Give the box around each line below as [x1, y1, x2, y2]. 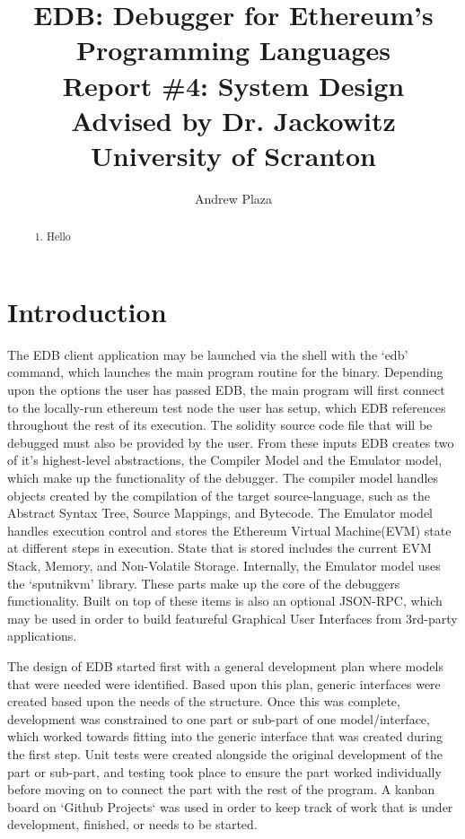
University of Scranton [91, 136, 376, 173]
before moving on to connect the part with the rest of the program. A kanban [7, 780, 435, 799]
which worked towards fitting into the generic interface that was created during [7, 727, 443, 746]
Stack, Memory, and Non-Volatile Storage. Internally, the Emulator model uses [7, 555, 441, 574]
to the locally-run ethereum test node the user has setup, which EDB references [7, 398, 446, 416]
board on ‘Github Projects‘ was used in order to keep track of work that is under [7, 797, 453, 816]
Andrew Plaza [194, 188, 273, 207]
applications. [7, 626, 77, 645]
